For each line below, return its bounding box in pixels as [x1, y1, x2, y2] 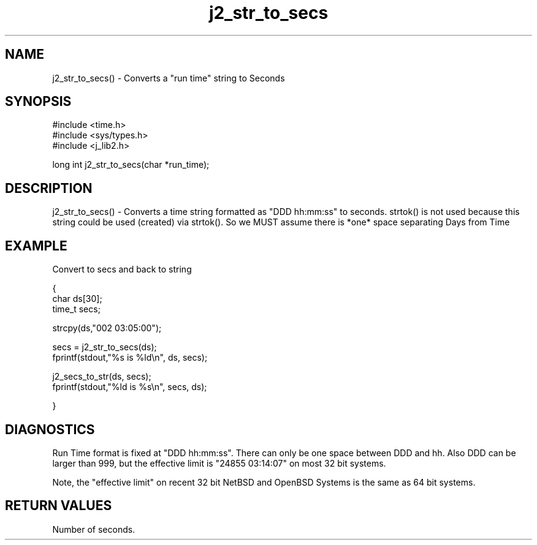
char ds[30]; [52, 293, 102, 304]
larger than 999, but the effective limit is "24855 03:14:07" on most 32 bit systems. [52, 457, 386, 468]
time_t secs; [52, 304, 101, 315]
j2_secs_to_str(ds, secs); [52, 371, 151, 382]
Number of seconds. [52, 524, 135, 535]
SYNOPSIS [5, 94, 72, 110]
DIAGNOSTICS [5, 421, 95, 437]
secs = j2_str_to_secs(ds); [52, 342, 157, 353]
